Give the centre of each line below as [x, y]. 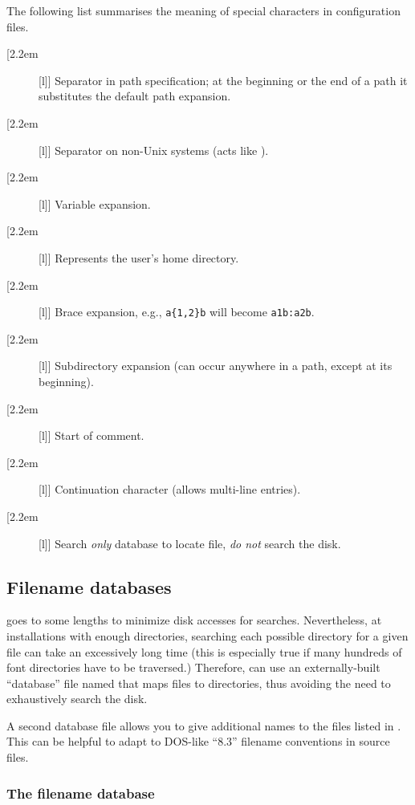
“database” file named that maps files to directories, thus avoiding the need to [199, 683]
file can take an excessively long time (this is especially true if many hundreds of [204, 651]
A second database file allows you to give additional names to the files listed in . [204, 725]
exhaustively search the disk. [77, 699]
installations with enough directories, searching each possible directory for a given [207, 635]
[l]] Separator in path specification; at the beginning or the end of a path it [223, 80]
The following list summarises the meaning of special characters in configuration [203, 10]
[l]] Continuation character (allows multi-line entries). [170, 489]
